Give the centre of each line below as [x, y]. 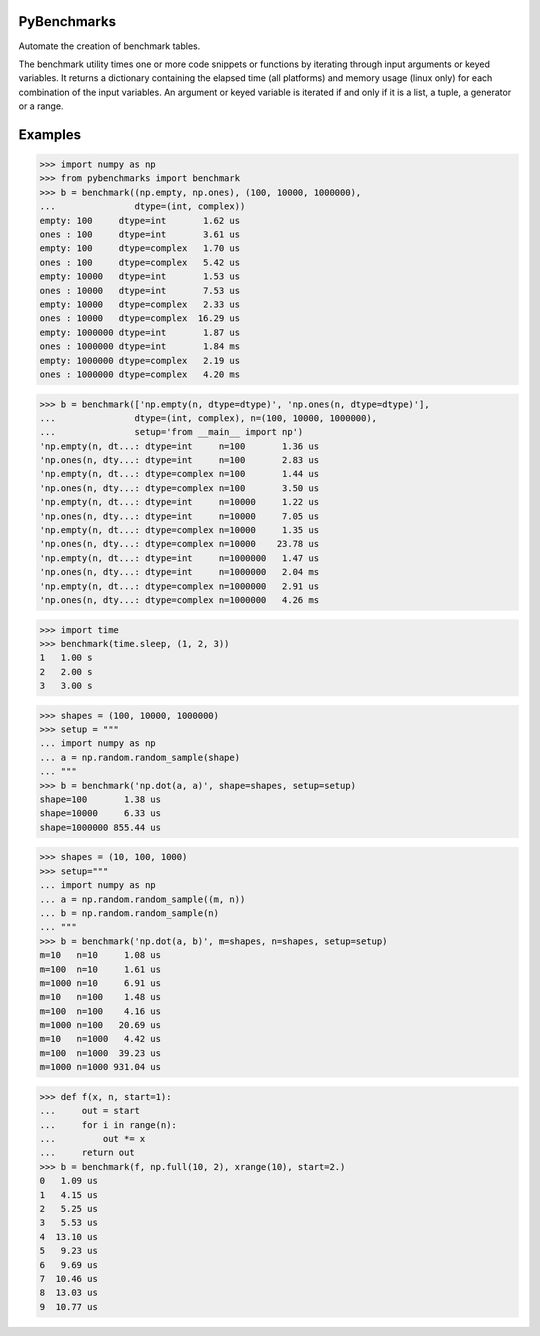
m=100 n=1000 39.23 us [100, 1053]
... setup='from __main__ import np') [171, 432]
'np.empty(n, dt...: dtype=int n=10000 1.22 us [179, 502]
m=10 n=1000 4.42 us [100, 1039]
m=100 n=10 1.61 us [100, 969]
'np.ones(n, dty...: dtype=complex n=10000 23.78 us [179, 544]
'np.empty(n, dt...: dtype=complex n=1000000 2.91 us [179, 586]
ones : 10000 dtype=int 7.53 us [139, 290]
